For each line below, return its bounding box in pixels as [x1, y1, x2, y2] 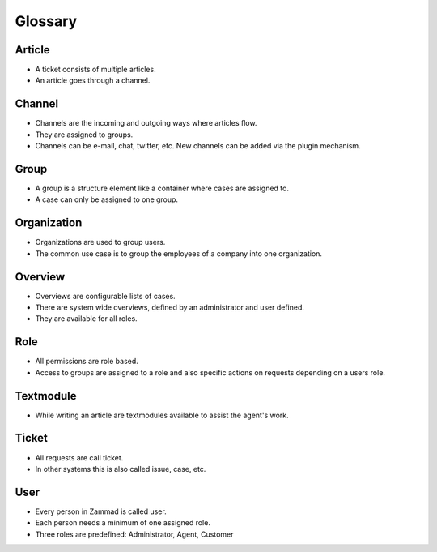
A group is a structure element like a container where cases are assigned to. [35, 183, 289, 194]
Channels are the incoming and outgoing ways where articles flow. [35, 118, 257, 128]
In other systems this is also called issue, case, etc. [35, 464, 206, 473]
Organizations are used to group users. [35, 237, 166, 247]
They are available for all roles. [35, 314, 138, 323]
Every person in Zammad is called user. [35, 507, 168, 516]
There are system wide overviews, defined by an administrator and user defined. [35, 302, 305, 312]
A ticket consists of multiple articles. [35, 65, 157, 75]
